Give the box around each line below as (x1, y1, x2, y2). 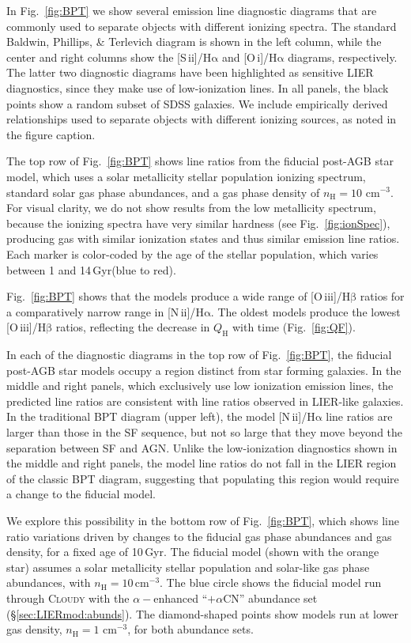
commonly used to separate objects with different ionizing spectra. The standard (6, 17, 397, 34)
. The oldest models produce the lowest (210, 303, 401, 320)
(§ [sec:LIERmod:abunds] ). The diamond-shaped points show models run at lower (6, 605, 398, 622)
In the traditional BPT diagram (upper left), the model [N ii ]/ (6, 408, 307, 425)
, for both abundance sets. (127, 621, 254, 637)
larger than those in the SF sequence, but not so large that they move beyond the (6, 424, 403, 441)
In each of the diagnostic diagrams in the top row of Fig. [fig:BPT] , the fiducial (6, 346, 392, 363)
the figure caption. (6, 126, 96, 142)
